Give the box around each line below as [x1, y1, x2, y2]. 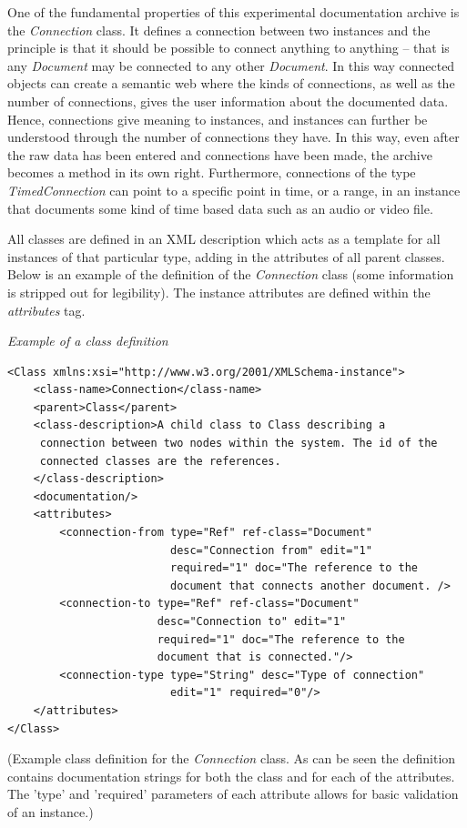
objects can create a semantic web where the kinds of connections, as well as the [7, 74, 455, 93]
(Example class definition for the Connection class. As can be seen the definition [7, 749, 456, 768]
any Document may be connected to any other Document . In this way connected [7, 56, 455, 75]
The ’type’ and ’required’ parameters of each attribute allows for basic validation [7, 784, 459, 803]
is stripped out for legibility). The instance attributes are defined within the [7, 282, 431, 301]
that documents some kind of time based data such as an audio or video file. [7, 198, 433, 217]
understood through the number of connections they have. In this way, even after [7, 127, 460, 146]
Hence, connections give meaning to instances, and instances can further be [7, 109, 428, 128]
